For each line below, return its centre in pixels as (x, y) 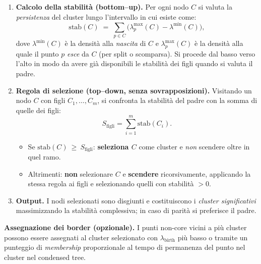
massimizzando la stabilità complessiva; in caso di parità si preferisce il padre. (136, 210)
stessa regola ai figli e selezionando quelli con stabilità (111, 183)
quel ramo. (44, 156)
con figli (53, 100)
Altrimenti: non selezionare (71, 173)
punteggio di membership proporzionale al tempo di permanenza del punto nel (125, 247)
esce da (78, 53)
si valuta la (215, 7)
